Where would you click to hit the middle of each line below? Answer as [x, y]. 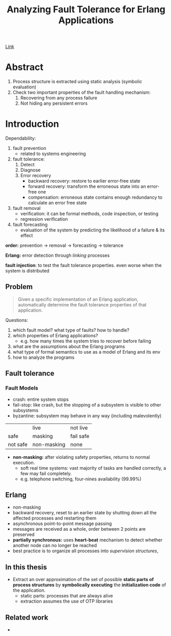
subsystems [25, 410]
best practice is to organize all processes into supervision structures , [85, 551]
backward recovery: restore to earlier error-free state [84, 181]
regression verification [44, 219]
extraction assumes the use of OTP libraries [67, 601]
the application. [29, 590]
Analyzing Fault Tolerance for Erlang [86, 9]
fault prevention [29, 148]
